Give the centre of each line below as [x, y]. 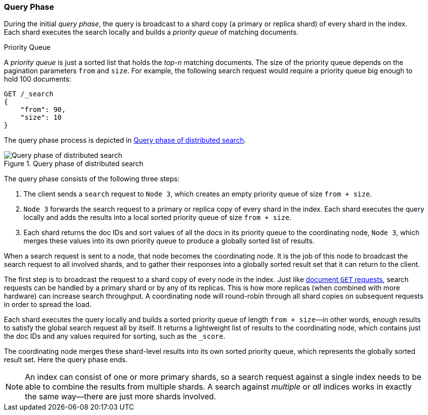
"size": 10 [41, 118]
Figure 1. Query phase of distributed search [74, 164]
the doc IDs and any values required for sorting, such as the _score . [115, 336]
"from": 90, [43, 110]
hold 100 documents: [38, 79]
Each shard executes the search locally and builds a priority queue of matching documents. [151, 32]
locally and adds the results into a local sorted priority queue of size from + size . [158, 218]
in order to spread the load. [48, 305]
